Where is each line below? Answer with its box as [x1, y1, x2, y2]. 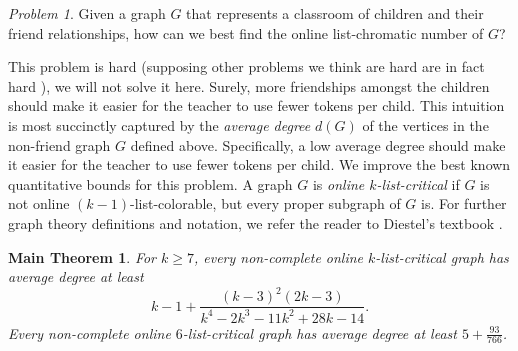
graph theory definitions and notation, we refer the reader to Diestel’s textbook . [8, 212, 503, 233]
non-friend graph [8, 134, 111, 155]
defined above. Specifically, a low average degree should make [130, 134, 506, 155]
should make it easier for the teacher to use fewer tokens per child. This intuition [8, 95, 505, 116]
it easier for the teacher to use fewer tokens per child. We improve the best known [8, 154, 511, 175]
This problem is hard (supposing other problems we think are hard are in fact [8, 56, 485, 77]
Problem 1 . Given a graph [8, 3, 166, 23]
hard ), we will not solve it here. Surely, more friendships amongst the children [8, 75, 490, 96]
